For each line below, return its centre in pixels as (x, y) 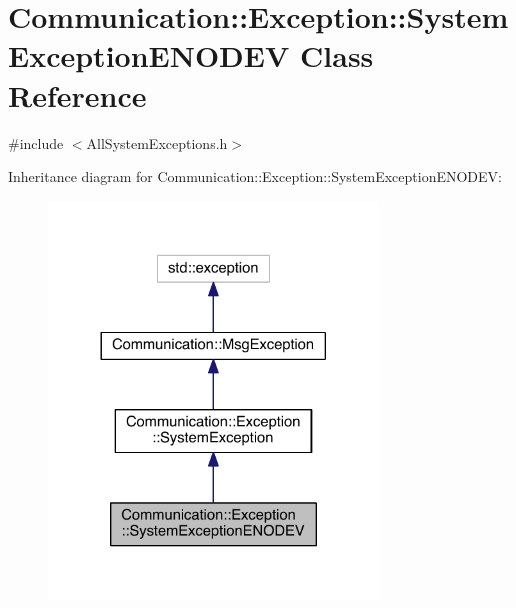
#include (36, 142)
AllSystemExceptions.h (157, 142)
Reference (77, 94)
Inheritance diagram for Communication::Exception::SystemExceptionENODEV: (255, 176)
